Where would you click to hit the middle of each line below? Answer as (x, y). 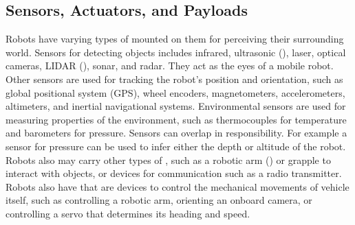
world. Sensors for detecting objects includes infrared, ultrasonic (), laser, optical (176, 52)
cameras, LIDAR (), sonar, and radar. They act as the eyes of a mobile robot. (170, 66)
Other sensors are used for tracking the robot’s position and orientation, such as (174, 79)
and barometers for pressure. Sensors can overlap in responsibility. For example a (176, 133)
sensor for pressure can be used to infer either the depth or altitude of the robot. (176, 146)
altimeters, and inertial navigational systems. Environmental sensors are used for (176, 106)
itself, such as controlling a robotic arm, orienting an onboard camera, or (159, 200)
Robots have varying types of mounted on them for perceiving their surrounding (175, 39)
